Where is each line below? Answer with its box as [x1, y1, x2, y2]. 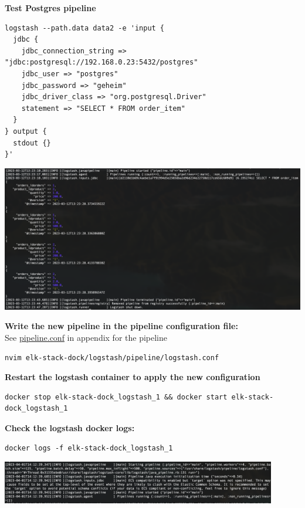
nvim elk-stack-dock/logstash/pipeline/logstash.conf [5, 353, 219, 362]
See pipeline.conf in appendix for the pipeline [5, 331, 168, 344]
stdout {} [13, 138, 51, 147]
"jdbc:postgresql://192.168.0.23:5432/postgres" [5, 58, 198, 67]
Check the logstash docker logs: [5, 422, 135, 434]
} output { [5, 127, 47, 136]
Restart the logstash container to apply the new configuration [5, 371, 260, 383]
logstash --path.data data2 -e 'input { [5, 23, 165, 32]
